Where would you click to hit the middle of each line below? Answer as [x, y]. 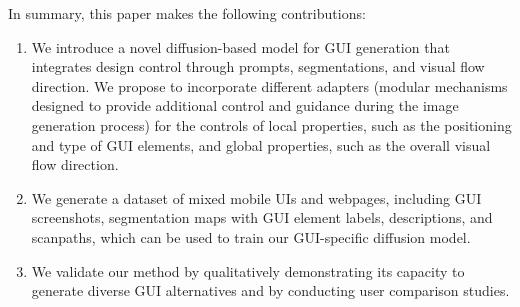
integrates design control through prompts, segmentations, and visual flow [258, 66]
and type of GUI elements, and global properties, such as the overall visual [261, 144]
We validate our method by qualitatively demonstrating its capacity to [248, 270]
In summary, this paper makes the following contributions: [187, 13]
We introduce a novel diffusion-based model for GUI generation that [240, 46]
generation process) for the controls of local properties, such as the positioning [271, 124]
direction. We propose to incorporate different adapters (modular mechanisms [269, 85]
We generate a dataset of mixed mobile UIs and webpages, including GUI [256, 197]
